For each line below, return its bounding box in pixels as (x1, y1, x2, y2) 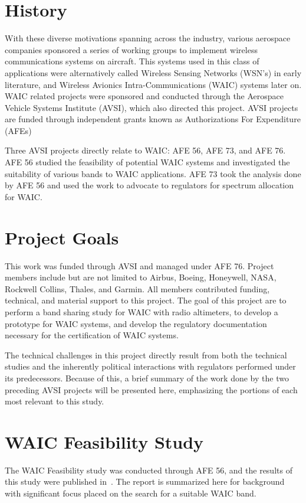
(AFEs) (5, 124, 32, 136)
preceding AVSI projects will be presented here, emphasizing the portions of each (5, 383, 298, 396)
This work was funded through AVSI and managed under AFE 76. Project (5, 259, 274, 272)
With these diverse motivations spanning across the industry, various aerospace (5, 32, 291, 44)
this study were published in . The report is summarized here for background (5, 475, 285, 488)
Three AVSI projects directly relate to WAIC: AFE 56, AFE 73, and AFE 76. (5, 144, 286, 156)
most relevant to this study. (5, 395, 104, 407)
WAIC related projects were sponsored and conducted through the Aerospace (5, 90, 284, 102)
